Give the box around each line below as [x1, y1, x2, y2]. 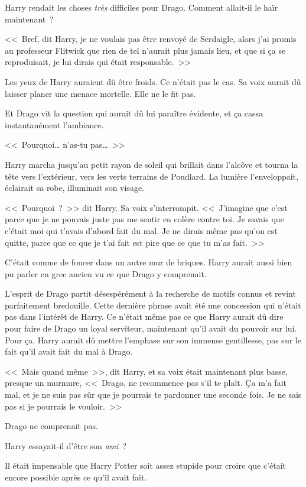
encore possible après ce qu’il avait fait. [5, 471, 147, 483]
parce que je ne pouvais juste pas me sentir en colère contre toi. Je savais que [5, 213, 284, 225]
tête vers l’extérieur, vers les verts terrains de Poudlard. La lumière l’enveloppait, [5, 170, 298, 182]
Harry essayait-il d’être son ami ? [5, 439, 127, 452]
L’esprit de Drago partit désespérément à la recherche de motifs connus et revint [5, 287, 296, 300]
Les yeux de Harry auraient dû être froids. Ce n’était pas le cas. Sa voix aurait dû [5, 75, 301, 87]
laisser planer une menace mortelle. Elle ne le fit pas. [5, 87, 196, 99]
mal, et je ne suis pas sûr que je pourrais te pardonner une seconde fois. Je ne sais [5, 388, 302, 401]
